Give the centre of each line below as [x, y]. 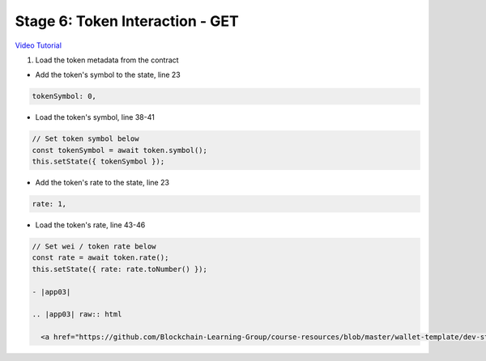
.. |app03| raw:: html [77, 314]
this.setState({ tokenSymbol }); [98, 161]
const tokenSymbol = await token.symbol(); [120, 150]
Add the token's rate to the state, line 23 [102, 183]
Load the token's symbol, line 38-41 [95, 117]
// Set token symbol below [85, 139]
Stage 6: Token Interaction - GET [127, 21]
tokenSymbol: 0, [64, 96]
